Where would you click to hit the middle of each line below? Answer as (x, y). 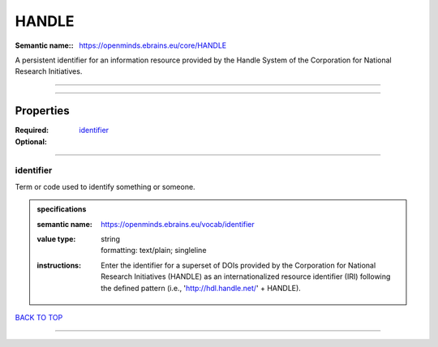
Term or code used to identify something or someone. (105, 186)
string (111, 238)
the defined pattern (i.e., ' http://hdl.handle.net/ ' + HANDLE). (201, 288)
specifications (62, 209)
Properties (42, 111)
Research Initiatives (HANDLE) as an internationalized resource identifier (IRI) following (246, 276)
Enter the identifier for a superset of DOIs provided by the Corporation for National (238, 265)
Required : (32, 131)
